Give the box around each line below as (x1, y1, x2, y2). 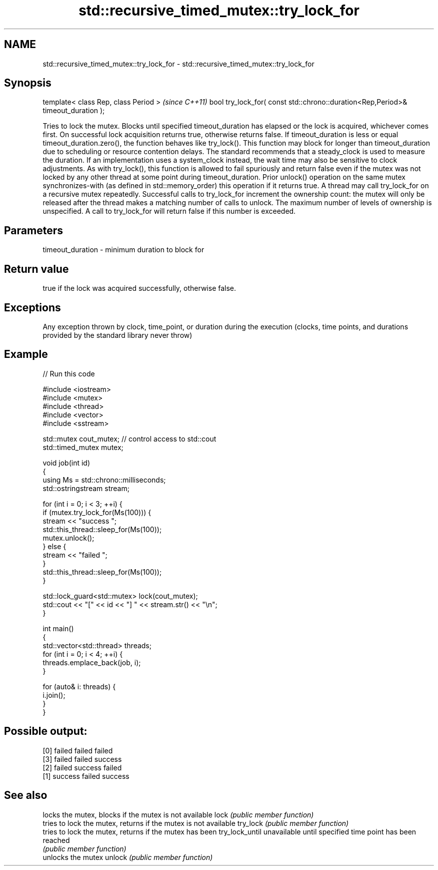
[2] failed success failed (42, 763, 122, 772)
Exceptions (4, 301, 61, 314)
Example (4, 348, 48, 361)
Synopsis (4, 77, 51, 90)
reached (42, 835, 70, 844)
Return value (4, 262, 69, 275)
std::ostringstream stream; (42, 484, 129, 493)
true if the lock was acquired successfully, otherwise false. (42, 284, 236, 293)
